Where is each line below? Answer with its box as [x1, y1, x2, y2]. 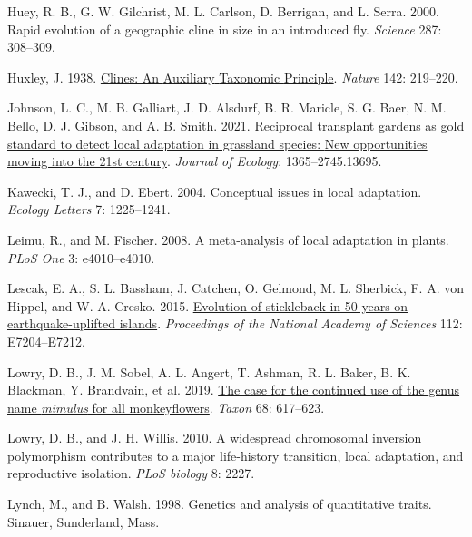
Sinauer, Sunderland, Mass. [7, 512, 160, 531]
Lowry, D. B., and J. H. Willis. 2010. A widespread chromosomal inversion [7, 428, 422, 447]
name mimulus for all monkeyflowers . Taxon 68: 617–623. [7, 397, 325, 416]
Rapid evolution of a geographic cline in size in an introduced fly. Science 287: [7, 19, 442, 38]
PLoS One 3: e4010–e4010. [7, 248, 155, 267]
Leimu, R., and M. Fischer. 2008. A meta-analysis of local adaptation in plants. [7, 229, 449, 249]
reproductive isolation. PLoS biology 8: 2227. [7, 464, 255, 483]
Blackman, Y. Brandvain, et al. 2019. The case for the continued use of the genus [7, 380, 460, 399]
